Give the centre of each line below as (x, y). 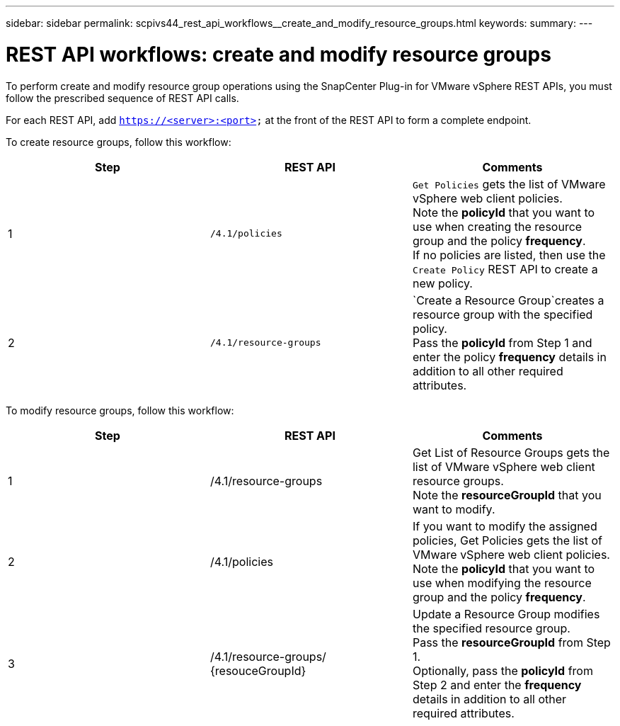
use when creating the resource (497, 226)
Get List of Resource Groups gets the (511, 452)
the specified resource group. (491, 628)
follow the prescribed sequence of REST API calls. (122, 98)
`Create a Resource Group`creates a (508, 300)
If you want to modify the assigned (505, 526)
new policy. (442, 283)
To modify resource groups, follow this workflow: (120, 410)
